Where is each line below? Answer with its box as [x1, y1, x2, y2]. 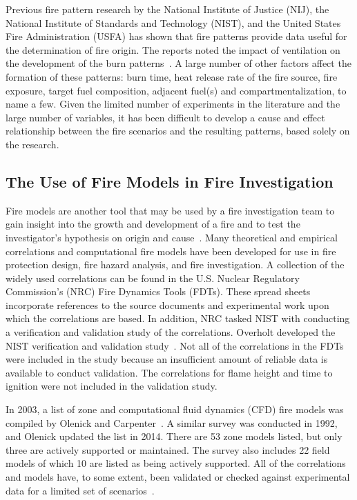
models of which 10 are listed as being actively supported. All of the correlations [6, 456, 346, 470]
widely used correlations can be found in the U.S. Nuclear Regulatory [6, 270, 300, 285]
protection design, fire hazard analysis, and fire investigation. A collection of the [6, 257, 345, 272]
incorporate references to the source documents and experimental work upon [6, 297, 329, 312]
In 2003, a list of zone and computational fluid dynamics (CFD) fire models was [6, 402, 344, 417]
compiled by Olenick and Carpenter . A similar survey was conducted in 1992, [6, 415, 338, 430]
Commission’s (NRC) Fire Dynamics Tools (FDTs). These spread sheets [6, 284, 311, 299]
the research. [6, 137, 59, 151]
